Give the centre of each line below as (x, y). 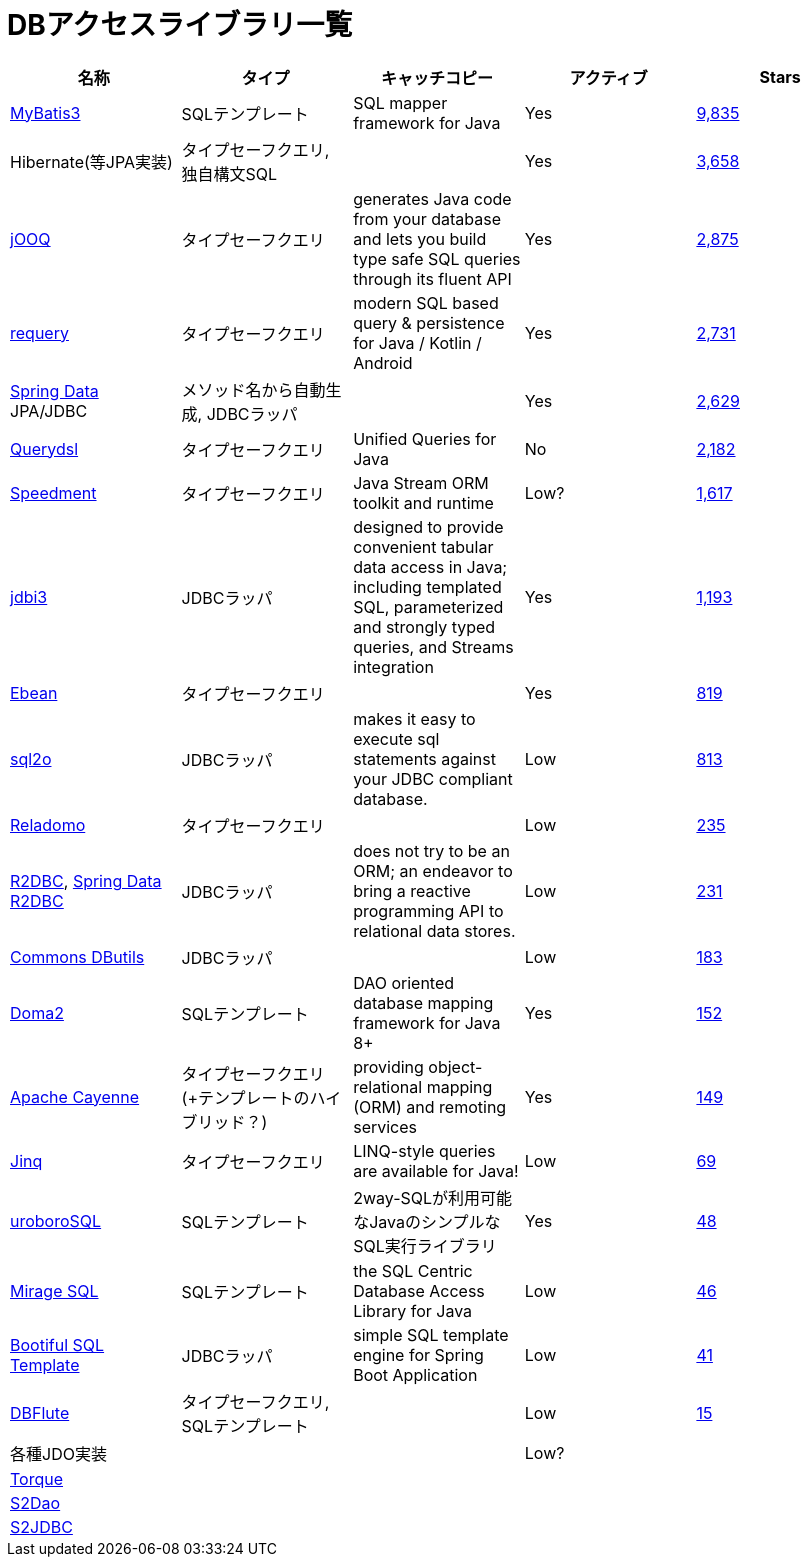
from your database (427, 218)
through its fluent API (432, 278)
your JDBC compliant (433, 778)
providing (388, 1066)
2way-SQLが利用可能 (433, 1197)
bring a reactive (412, 890)
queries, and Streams (433, 646)
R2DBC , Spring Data (86, 880)
